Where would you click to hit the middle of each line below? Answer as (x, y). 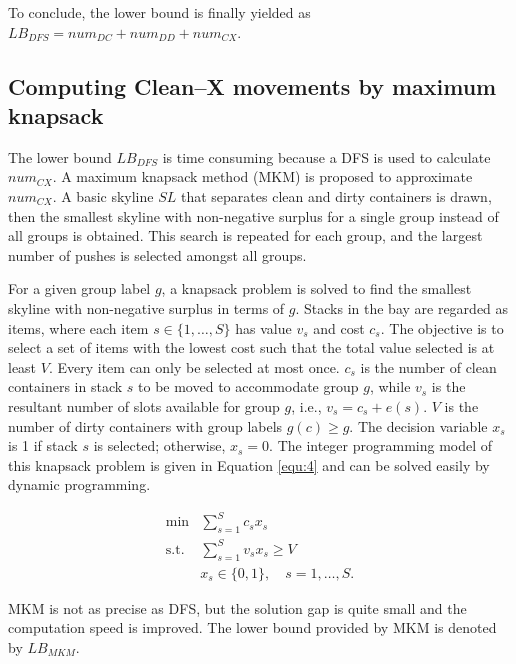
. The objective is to (442, 327)
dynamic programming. (79, 484)
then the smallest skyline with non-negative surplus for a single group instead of (253, 215)
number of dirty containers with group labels (145, 425)
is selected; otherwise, (159, 445)
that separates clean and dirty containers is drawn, (336, 195)
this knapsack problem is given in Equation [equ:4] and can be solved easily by (249, 464)
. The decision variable (418, 425)
